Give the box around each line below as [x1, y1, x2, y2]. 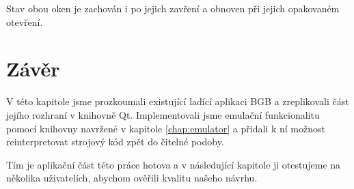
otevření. [6, 14, 43, 29]
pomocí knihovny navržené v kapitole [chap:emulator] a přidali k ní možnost [6, 121, 325, 135]
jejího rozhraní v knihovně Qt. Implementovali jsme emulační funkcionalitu [6, 107, 320, 121]
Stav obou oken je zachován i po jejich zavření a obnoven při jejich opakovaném [6, 1, 340, 15]
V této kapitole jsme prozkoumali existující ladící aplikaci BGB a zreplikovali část [6, 94, 349, 108]
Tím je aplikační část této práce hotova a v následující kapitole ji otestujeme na [6, 157, 341, 171]
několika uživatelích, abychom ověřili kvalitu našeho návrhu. [6, 171, 258, 185]
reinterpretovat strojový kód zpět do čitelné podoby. [6, 134, 224, 149]
